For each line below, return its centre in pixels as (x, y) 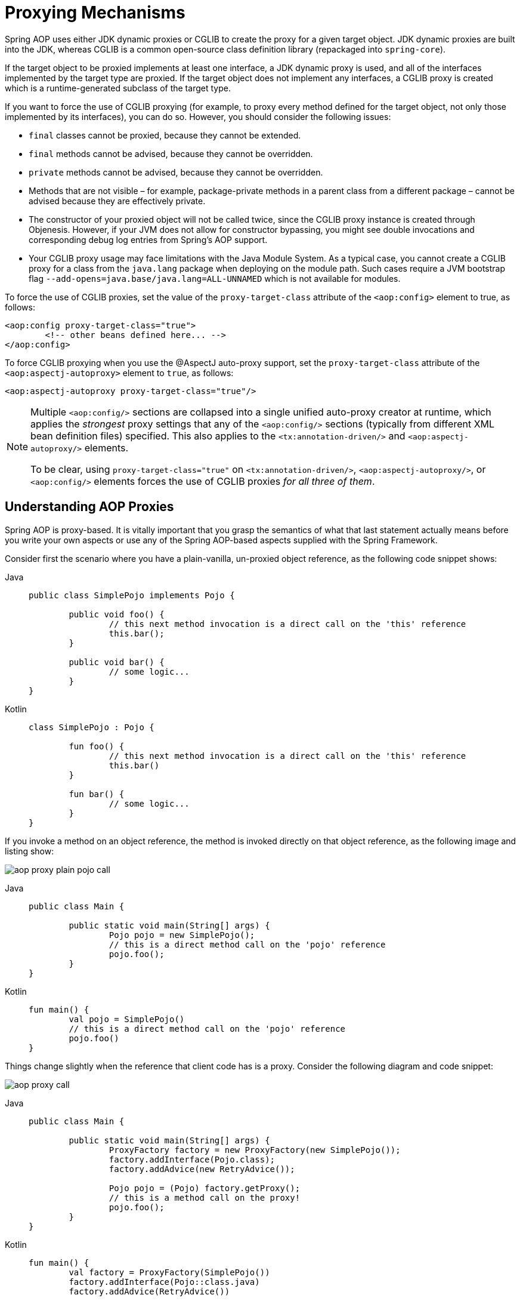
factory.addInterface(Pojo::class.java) (164, 1282)
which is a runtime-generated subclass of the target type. (118, 88)
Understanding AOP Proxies (89, 507)
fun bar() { (97, 794)
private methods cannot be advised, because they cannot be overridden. (176, 172)
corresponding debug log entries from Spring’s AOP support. (148, 239)
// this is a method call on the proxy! (205, 1197)
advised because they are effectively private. (117, 201)
